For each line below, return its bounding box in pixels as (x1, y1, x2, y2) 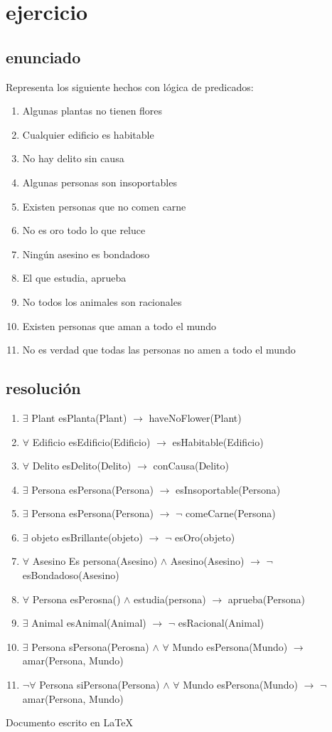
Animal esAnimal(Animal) (31, 615, 146, 630)
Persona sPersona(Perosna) (31, 639, 149, 654)
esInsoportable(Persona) (176, 482, 281, 497)
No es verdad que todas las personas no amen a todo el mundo (22, 342, 296, 357)
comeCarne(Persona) (186, 506, 276, 521)
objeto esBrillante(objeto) (31, 529, 143, 544)
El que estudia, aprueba (22, 270, 127, 285)
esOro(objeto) (174, 529, 235, 544)
